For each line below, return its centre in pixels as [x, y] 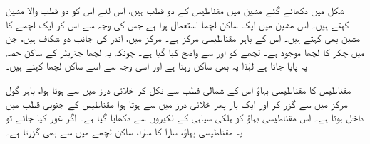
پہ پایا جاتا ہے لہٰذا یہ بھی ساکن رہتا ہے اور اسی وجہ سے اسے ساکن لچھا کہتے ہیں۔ [156, 66]
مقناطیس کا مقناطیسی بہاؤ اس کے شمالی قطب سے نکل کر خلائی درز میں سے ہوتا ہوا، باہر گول [179, 89]
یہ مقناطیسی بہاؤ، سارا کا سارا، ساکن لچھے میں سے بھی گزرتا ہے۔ [124, 131]
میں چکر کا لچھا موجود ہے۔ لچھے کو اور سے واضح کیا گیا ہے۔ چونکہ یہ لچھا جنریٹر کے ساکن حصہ [185, 51]
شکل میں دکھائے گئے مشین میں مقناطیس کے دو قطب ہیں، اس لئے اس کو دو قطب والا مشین [175, 10]
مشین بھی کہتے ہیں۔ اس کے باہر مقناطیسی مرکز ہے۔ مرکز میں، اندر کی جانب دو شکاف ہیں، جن [183, 38]
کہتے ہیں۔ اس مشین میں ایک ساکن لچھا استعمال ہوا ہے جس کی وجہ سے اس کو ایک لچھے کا [178, 24]
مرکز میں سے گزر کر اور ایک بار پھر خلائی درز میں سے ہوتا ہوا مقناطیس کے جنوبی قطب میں [177, 103]
